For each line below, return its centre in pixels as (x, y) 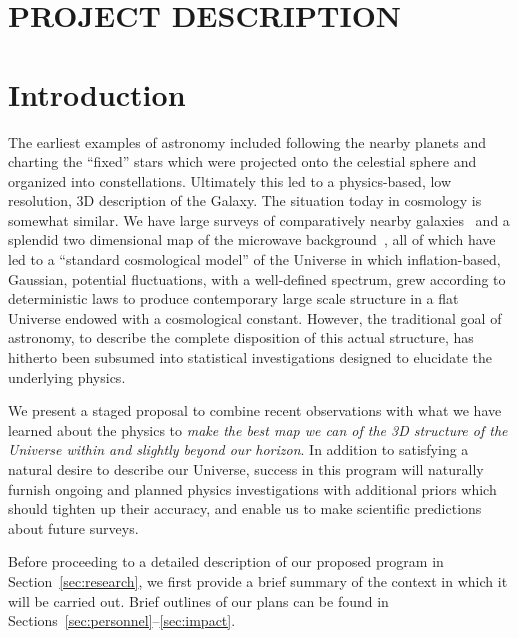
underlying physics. (67, 376)
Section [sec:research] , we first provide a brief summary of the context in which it (258, 580)
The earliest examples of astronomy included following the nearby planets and (247, 141)
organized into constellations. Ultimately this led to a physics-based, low (230, 180)
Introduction (97, 93)
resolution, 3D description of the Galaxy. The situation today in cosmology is (245, 200)
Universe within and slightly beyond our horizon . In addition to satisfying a (238, 449)
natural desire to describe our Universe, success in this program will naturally (246, 469)
